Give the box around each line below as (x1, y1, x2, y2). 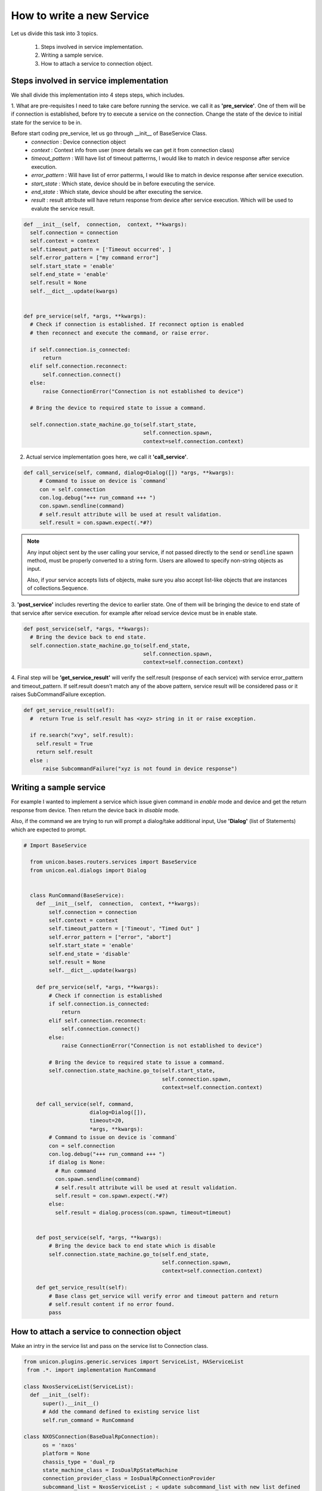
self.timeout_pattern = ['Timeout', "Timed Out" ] (48, 925, 200, 932)
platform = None (42, 1450, 90, 1457)
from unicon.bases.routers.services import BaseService (30, 859, 197, 865)
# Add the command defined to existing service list (42, 1408, 200, 1415)
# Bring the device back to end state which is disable (48, 1242, 216, 1249)
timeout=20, (89, 1117, 125, 1124)
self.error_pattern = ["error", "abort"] (48, 933, 172, 941)
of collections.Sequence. (27, 584, 89, 592)
